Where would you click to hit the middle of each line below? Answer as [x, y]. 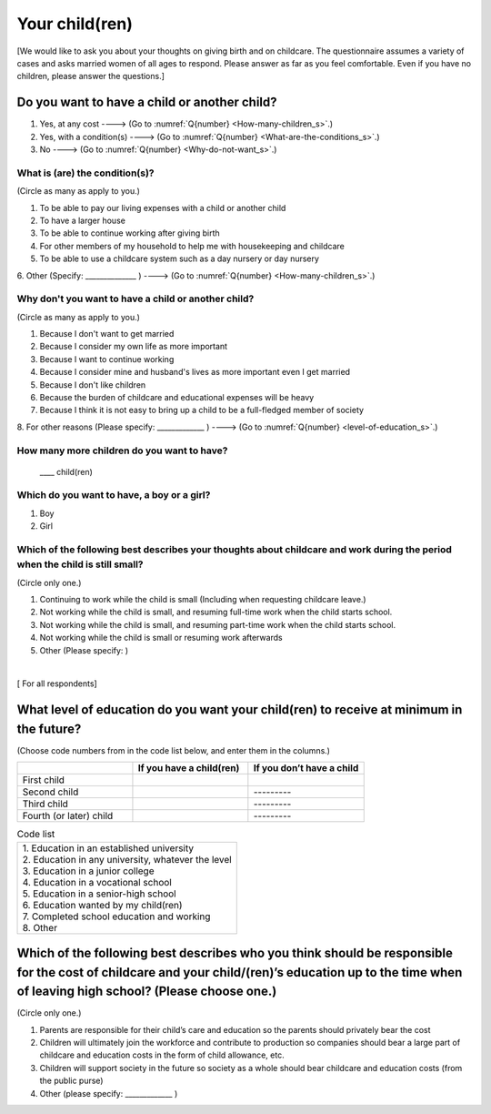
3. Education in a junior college [88, 871]
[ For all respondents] [57, 684]
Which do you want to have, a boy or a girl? [114, 495]
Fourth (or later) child [68, 816]
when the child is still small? [80, 564]
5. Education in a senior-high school [99, 894]
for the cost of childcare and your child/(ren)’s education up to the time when [240, 972]
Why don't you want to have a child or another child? [135, 299]
